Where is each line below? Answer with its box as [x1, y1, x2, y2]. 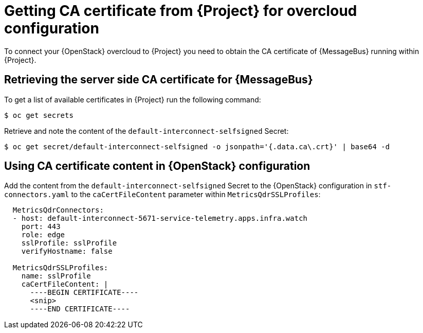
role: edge [21, 231, 65, 239]
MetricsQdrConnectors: [12, 206, 104, 215]
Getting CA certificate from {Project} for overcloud [4, 2, 357, 20]
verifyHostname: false [21, 247, 113, 256]
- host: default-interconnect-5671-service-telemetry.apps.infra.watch [12, 214, 308, 223]
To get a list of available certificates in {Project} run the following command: [4, 95, 261, 104]
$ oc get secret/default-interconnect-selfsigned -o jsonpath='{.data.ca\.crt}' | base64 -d [4, 142, 390, 151]
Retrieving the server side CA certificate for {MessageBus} [4, 73, 313, 86]
